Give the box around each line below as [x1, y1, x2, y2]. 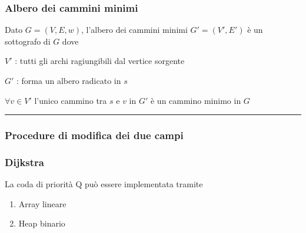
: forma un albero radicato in [16, 75, 121, 86]
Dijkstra [5, 154, 44, 169]
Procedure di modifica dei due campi [5, 128, 184, 143]
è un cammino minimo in [150, 94, 241, 106]
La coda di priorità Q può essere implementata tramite [5, 178, 203, 190]
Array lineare [18, 197, 66, 210]
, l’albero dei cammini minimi [81, 23, 188, 36]
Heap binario [18, 217, 65, 229]
